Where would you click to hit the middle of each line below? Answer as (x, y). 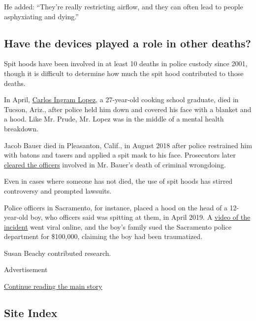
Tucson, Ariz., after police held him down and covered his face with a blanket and (128, 109)
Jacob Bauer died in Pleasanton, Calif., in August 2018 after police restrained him (128, 145)
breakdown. (21, 128)
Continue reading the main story (53, 286)
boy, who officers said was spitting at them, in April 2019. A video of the (140, 217)
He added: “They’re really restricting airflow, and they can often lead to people (124, 6)
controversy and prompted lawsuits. (58, 190)
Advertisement (26, 269)
